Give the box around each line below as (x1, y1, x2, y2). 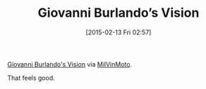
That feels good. (7, 74, 55, 82)
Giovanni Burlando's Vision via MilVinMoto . (7, 60, 133, 68)
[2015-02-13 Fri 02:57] (85, 28, 152, 36)
